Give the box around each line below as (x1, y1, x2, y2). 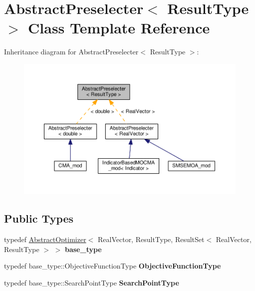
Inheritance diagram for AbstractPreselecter (4, 46, 139, 57)
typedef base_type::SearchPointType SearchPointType (4, 278, 179, 288)
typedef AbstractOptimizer (4, 234, 86, 245)
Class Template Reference (28, 17, 210, 38)
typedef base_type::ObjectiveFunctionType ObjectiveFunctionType (4, 261, 221, 271)
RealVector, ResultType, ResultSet (98, 234, 205, 245)
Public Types (4, 211, 74, 226)
